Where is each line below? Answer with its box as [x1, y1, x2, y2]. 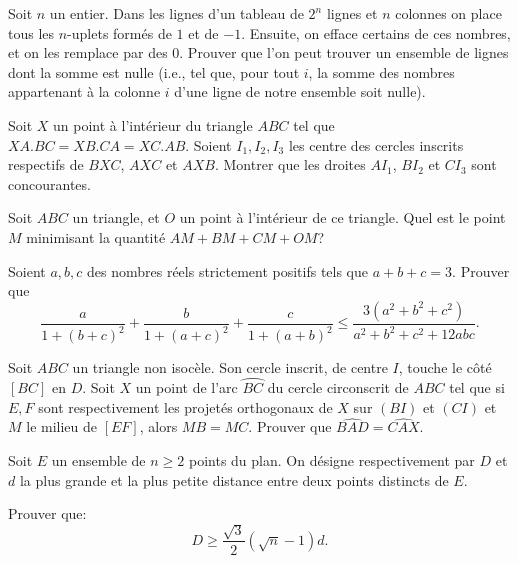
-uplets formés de [67, 22, 172, 43]
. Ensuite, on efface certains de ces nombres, [241, 22, 511, 43]
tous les [8, 22, 55, 43]
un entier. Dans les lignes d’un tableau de [49, 3, 304, 23]
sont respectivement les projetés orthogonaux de [38, 396, 333, 417]
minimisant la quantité [26, 226, 166, 247]
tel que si [449, 376, 505, 397]
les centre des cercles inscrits [288, 134, 464, 155]
